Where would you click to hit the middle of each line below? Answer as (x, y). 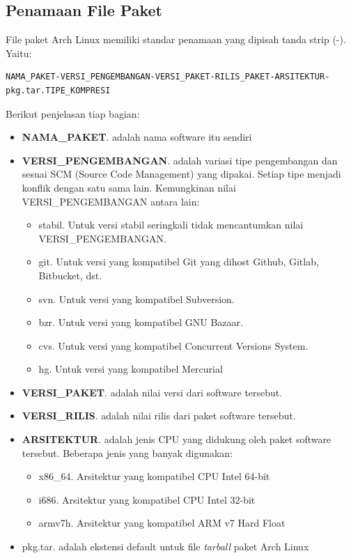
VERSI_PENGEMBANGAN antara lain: (111, 201)
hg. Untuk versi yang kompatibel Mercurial (131, 369)
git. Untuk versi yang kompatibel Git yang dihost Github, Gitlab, (179, 262)
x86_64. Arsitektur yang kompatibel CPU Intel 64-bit (154, 476)
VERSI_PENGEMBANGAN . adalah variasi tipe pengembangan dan (180, 160)
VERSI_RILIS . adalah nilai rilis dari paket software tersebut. (159, 416)
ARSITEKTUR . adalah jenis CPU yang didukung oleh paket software (177, 439)
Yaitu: (19, 53)
